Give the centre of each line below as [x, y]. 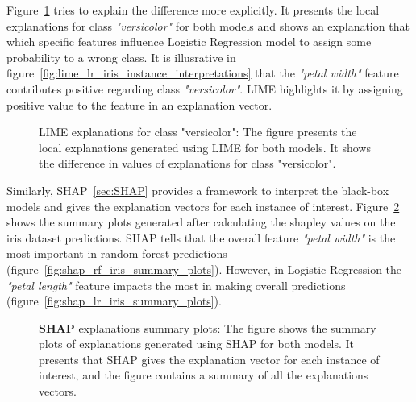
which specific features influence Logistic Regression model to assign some [189, 41]
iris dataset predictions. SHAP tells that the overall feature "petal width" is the [201, 237]
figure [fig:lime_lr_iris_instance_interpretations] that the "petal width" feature [203, 73]
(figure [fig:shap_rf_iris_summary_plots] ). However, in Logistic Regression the [204, 269]
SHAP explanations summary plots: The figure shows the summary [208, 327]
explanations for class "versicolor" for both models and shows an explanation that [208, 25]
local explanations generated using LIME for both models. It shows [205, 147]
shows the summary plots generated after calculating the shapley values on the [201, 222]
